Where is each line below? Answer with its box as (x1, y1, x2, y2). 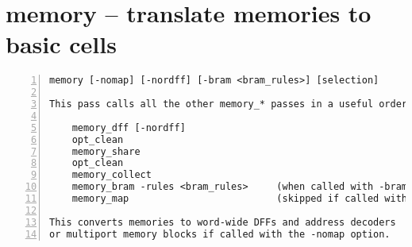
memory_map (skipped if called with (71, 193, 408, 205)
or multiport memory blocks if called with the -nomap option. (49, 228, 391, 240)
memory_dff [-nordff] (71, 122, 186, 133)
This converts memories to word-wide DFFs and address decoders (49, 216, 396, 228)
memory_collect (71, 169, 152, 181)
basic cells (6, 28, 117, 60)
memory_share (71, 145, 141, 157)
